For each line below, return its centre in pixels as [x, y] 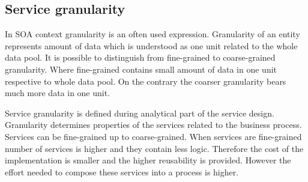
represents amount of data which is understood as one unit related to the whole [151, 45]
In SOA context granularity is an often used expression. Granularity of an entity [152, 34]
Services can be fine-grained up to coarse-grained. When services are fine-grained [153, 136]
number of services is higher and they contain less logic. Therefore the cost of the [154, 148]
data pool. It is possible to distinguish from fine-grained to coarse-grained [140, 57]
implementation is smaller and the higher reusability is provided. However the [148, 160]
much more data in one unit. [58, 93]
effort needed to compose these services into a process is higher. [122, 171]
